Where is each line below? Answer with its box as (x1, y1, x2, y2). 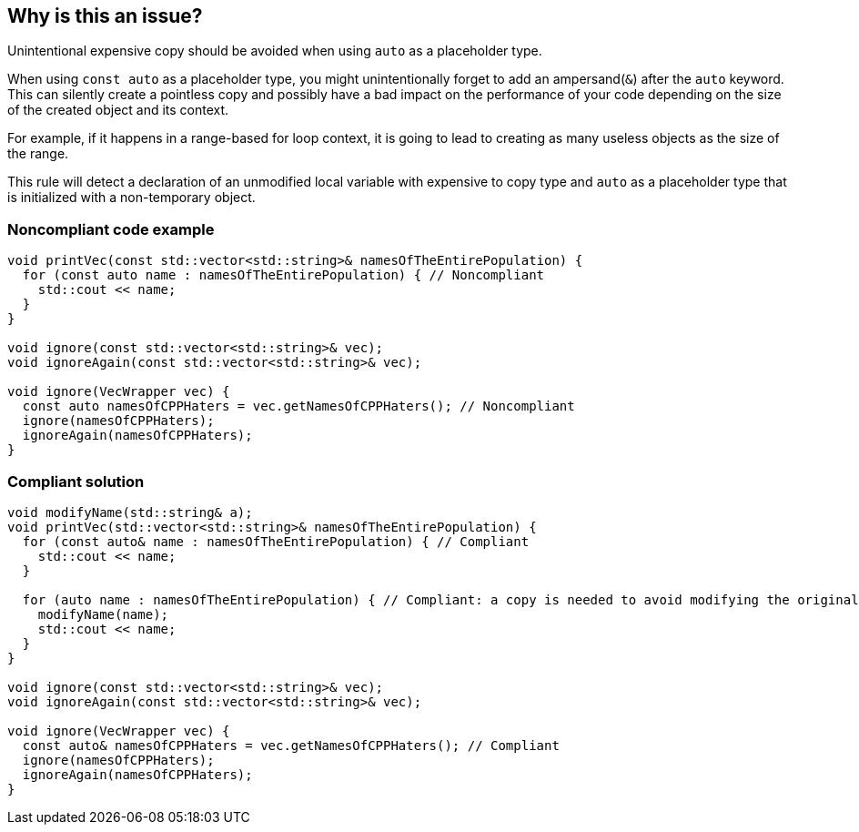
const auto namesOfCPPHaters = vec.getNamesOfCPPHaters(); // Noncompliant (22, 399, 575, 414)
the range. (7, 146, 69, 162)
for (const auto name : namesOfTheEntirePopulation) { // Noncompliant (22, 268, 545, 283)
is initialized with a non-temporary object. (7, 189, 256, 206)
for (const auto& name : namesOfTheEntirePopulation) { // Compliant (22, 533, 530, 549)
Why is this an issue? (7, 5, 203, 27)
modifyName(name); (37, 606, 169, 622)
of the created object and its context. (7, 102, 229, 118)
